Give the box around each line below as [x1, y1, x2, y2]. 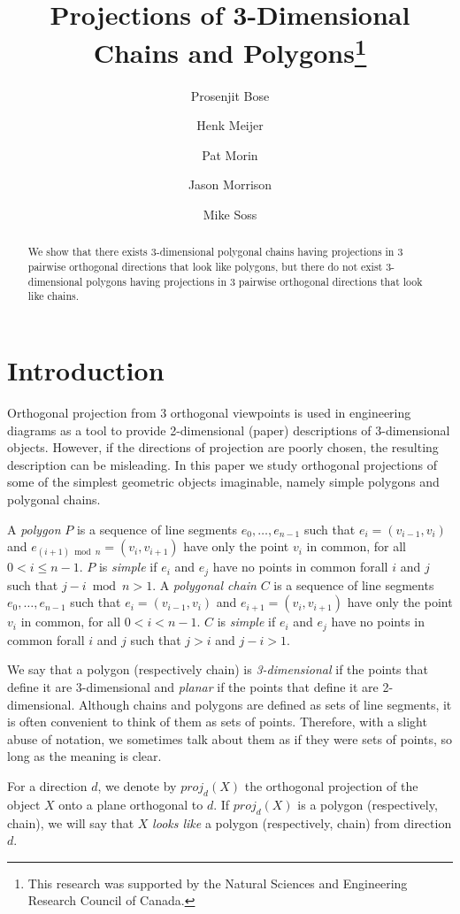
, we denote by [97, 776, 177, 795]
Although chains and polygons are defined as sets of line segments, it [78, 695, 452, 713]
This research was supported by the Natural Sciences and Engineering [27, 873, 408, 892]
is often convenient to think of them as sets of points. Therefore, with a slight [7, 712, 427, 731]
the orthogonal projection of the [244, 776, 418, 795]
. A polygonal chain [152, 575, 257, 594]
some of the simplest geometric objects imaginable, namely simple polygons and [7, 472, 440, 491]
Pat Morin [202, 145, 258, 164]
